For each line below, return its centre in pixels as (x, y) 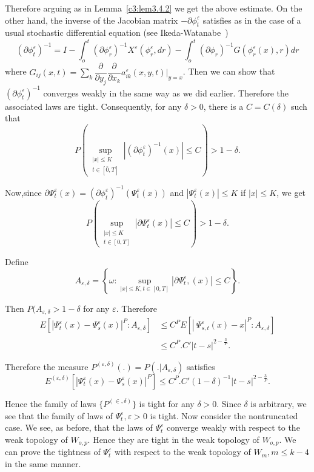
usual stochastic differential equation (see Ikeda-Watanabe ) (117, 32)
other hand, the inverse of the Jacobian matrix (92, 20)
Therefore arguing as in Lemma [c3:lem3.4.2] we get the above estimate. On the (154, 8)
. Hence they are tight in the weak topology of (173, 439)
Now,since (23, 192)
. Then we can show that (229, 71)
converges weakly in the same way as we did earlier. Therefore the (166, 93)
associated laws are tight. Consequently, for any (93, 106)
